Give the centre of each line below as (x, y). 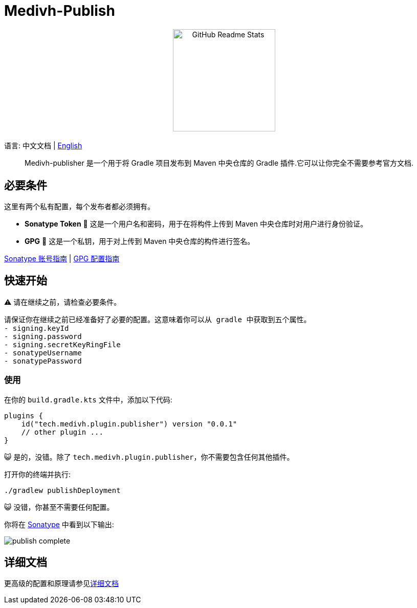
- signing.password (43, 336)
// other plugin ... (62, 432)
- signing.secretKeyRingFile (62, 344)
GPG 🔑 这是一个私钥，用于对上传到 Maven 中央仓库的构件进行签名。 (140, 241)
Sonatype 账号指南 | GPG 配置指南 (62, 259)
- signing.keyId (37, 328)
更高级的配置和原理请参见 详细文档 (61, 583)
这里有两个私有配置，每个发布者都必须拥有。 (79, 207)
